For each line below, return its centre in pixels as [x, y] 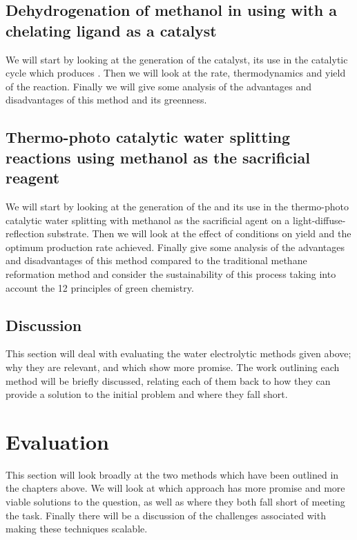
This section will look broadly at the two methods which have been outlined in [172, 474]
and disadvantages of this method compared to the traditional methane [156, 260]
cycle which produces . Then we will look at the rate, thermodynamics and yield [176, 73]
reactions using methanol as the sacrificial [158, 157]
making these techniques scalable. [77, 529]
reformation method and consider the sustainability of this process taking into [171, 273]
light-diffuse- [319, 220]
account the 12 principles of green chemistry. [100, 287]
